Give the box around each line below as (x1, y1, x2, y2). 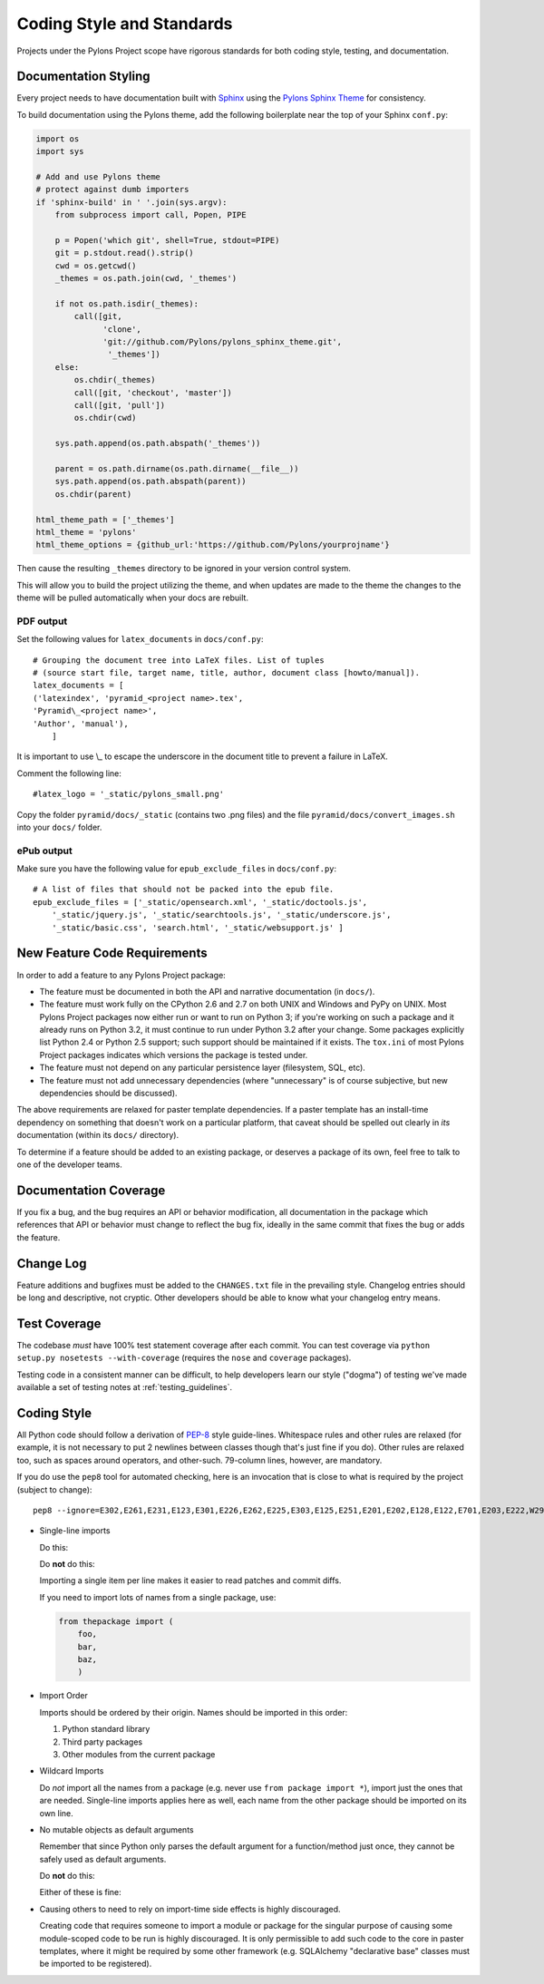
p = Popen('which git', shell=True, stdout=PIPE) (54, 235, 280, 245)
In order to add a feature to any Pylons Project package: (16, 969, 226, 980)
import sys (35, 146, 84, 157)
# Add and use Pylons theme (35, 172, 160, 181)
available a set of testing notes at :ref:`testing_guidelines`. (16, 1382, 233, 1393)
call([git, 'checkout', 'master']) (73, 387, 233, 398)
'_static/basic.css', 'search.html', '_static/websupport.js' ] (51, 922, 344, 933)
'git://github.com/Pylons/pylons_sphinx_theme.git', (102, 336, 343, 347)
